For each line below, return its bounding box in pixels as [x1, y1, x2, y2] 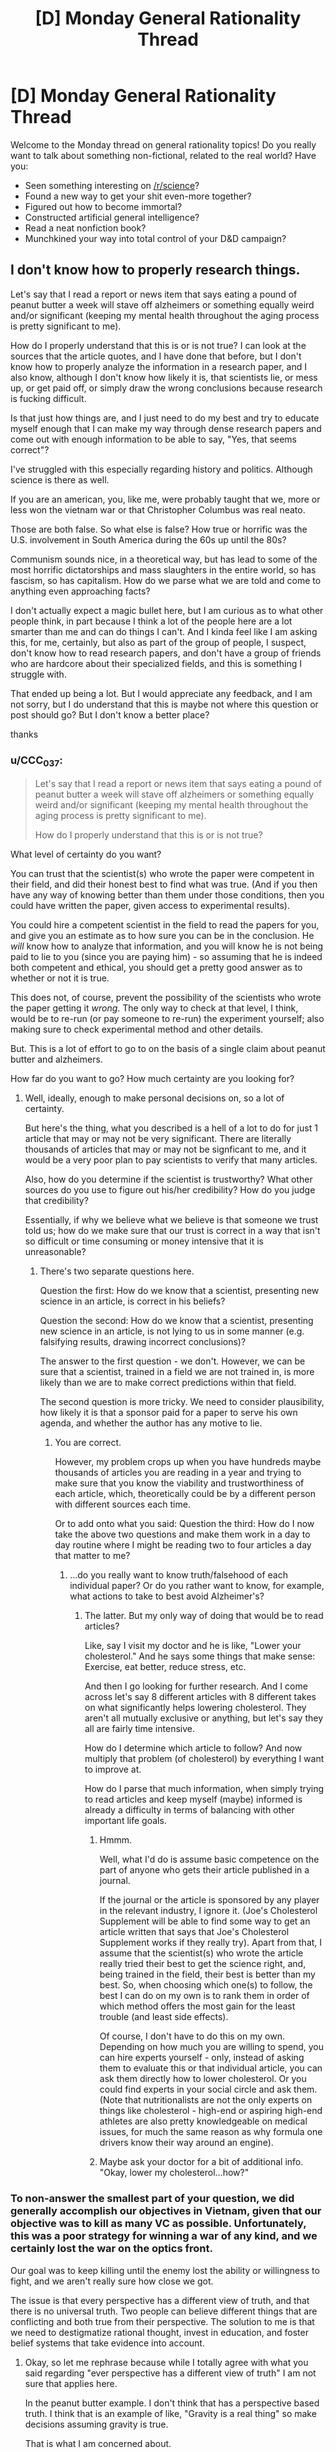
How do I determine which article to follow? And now [84, 1742, 303, 1754]
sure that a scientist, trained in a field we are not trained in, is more [39, 1366, 315, 1378]
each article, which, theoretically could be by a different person [54, 1488, 316, 1500]
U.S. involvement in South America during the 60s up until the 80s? [10, 533, 287, 546]
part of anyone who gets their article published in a [99, 1864, 310, 1876]
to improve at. [84, 1763, 142, 1776]
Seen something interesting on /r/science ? [24, 179, 200, 191]
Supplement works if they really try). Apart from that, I [99, 1937, 323, 1949]
